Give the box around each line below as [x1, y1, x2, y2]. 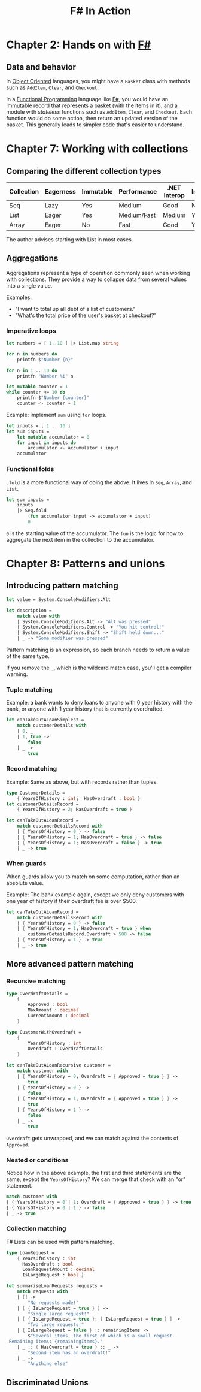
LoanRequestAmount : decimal [22, 1266, 95, 1273]
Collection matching [6, 1224, 66, 1233]
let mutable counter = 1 [6, 384, 68, 390]
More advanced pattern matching [6, 959, 134, 969]
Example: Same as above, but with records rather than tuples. [6, 778, 159, 786]
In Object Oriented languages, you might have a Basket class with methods [6, 78, 190, 84]
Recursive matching [6, 977, 66, 985]
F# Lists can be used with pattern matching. [6, 1238, 115, 1245]
